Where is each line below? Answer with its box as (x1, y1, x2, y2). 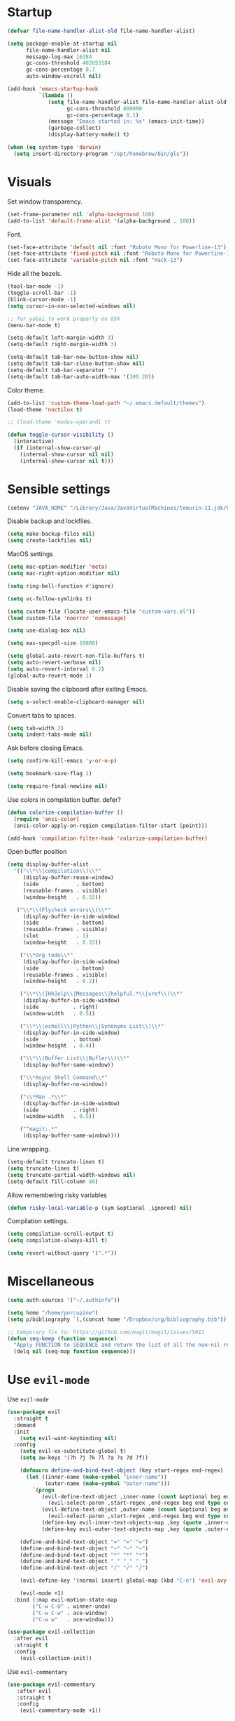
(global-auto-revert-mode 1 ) (7, 672, 92, 679)
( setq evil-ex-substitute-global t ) (20, 1448, 127, 1455)
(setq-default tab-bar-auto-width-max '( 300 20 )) (7, 373, 155, 380)
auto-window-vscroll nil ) (25, 73, 101, 80)
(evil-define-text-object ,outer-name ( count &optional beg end (41, 1506, 233, 1513)
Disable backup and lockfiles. (7, 517, 92, 525)
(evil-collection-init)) (20, 1654, 92, 1661)
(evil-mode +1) (20, 1590, 64, 1597)
